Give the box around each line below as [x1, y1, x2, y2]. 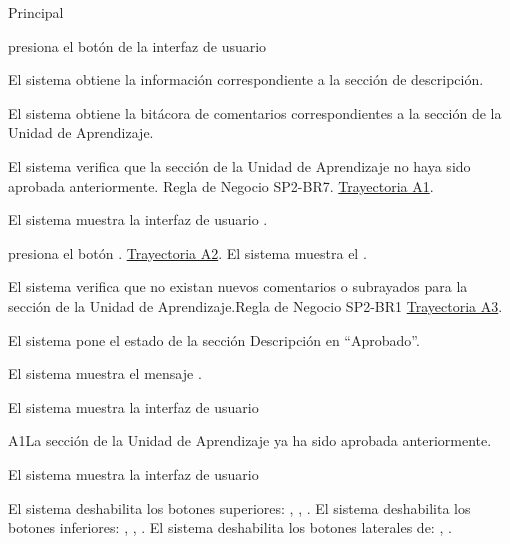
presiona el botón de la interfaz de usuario [8, 35, 267, 56]
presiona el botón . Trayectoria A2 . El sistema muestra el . [8, 242, 367, 263]
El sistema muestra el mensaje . [8, 363, 202, 384]
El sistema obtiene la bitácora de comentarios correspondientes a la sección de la [8, 102, 502, 123]
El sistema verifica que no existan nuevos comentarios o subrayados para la [8, 276, 468, 297]
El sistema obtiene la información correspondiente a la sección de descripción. [8, 69, 484, 90]
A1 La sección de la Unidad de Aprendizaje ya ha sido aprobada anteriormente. [8, 430, 492, 451]
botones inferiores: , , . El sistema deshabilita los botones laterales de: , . [8, 517, 452, 538]
